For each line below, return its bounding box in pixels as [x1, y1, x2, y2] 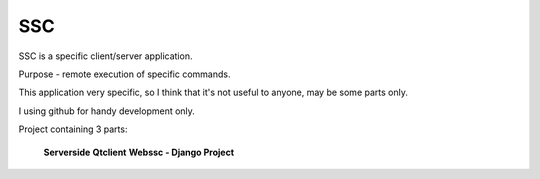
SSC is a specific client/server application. [18, 50, 193, 62]
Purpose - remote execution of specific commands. [18, 68, 231, 80]
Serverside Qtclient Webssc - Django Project [43, 146, 235, 158]
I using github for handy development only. [18, 105, 195, 117]
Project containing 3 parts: [18, 123, 128, 135]
